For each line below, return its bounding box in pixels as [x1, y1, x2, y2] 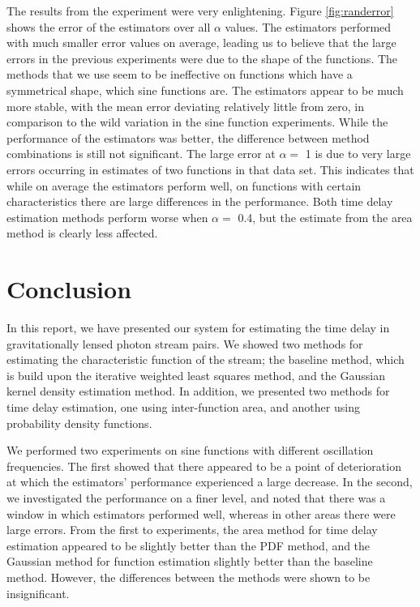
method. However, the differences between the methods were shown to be [6, 568, 371, 585]
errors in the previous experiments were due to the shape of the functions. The [6, 49, 398, 66]
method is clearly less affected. [6, 224, 158, 242]
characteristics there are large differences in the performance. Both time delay [6, 193, 393, 210]
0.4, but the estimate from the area [238, 208, 413, 225]
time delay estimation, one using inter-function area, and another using [6, 399, 360, 415]
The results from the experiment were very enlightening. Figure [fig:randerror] [6, 2, 394, 19]
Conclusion [6, 272, 132, 306]
